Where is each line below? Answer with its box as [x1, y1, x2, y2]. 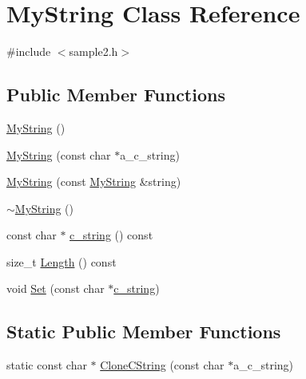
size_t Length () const [6, 253, 117, 270]
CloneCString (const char [100, 357, 225, 373]
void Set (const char [6, 280, 105, 297]
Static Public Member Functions [6, 319, 281, 344]
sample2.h [69, 43, 118, 60]
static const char [6, 357, 87, 373]
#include [6, 43, 51, 60]
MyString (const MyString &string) [6, 173, 181, 190]
